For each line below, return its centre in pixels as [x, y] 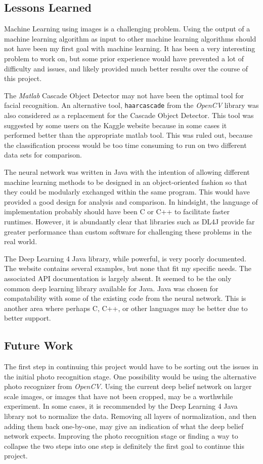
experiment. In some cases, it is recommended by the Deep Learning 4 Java [121, 406]
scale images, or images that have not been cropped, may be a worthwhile [119, 396]
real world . [21, 241]
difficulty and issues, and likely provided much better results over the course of [126, 68]
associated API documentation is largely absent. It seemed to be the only [118, 278]
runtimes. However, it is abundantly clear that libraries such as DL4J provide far [129, 221]
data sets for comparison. [43, 155]
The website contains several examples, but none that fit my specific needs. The [128, 268]
